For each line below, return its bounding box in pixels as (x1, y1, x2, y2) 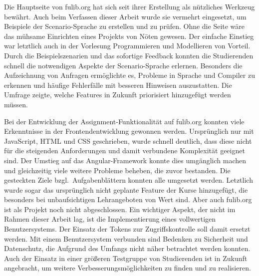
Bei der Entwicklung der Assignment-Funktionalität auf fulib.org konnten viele (4, 116, 245, 126)
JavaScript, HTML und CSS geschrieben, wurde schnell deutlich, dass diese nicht (4, 135, 252, 146)
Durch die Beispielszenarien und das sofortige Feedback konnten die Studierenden (4, 50, 254, 60)
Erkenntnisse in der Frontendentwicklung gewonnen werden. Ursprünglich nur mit (4, 126, 254, 136)
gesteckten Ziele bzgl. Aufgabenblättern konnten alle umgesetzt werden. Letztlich (4, 175, 253, 185)
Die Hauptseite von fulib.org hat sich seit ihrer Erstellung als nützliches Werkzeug (4, 1, 255, 11)
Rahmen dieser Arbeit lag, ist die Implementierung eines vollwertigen (4, 214, 216, 224)
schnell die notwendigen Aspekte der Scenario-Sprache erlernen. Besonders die (4, 60, 243, 70)
